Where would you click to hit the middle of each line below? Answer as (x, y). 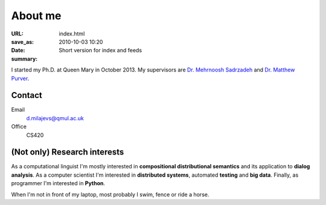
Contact (27, 95)
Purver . (20, 78)
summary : (24, 59)
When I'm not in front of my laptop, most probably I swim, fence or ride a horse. (110, 194)
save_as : (23, 41)
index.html (72, 34)
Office (19, 127)
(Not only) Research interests (68, 152)
